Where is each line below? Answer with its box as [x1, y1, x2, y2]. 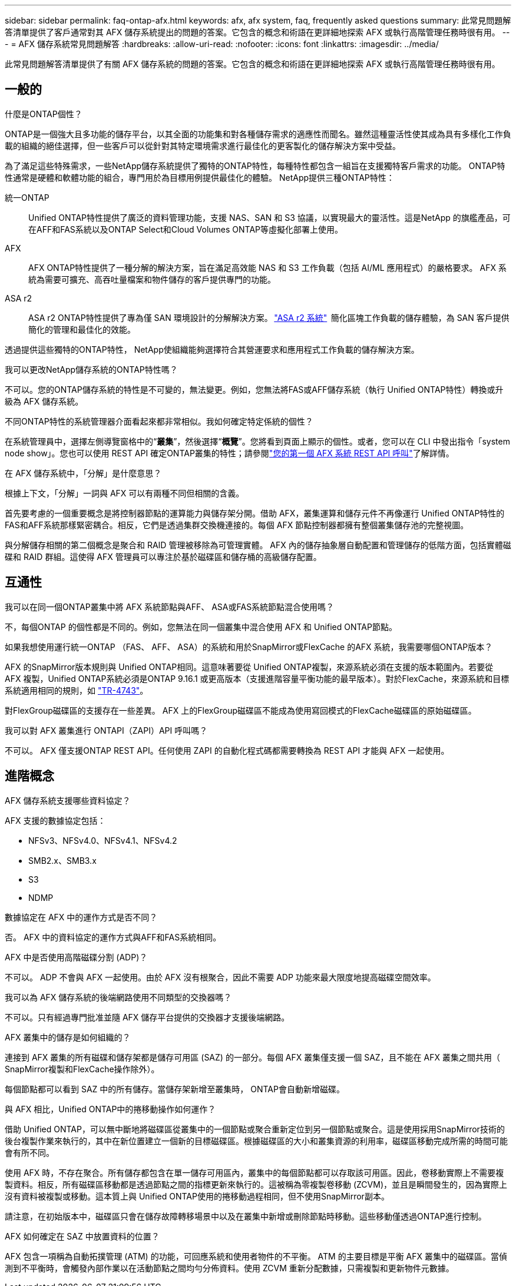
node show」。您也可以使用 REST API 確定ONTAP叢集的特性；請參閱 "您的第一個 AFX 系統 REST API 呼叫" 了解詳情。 [5, 448, 454, 458]
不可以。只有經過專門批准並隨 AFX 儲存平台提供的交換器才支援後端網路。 [5, 1012, 290, 1022]
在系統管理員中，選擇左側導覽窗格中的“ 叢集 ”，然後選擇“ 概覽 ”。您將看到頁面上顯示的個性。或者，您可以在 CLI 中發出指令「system [5, 436, 510, 446]
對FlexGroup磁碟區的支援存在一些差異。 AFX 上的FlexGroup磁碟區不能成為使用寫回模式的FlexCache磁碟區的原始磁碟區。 [5, 705, 477, 715]
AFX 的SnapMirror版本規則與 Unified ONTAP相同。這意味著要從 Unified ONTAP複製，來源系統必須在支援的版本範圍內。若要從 [5, 661, 494, 672]
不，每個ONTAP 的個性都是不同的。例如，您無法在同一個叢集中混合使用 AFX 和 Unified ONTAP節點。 [5, 621, 397, 632]
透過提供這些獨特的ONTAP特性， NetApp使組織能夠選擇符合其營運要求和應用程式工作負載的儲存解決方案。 [5, 344, 419, 354]
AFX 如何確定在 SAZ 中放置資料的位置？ [5, 1231, 160, 1241]
